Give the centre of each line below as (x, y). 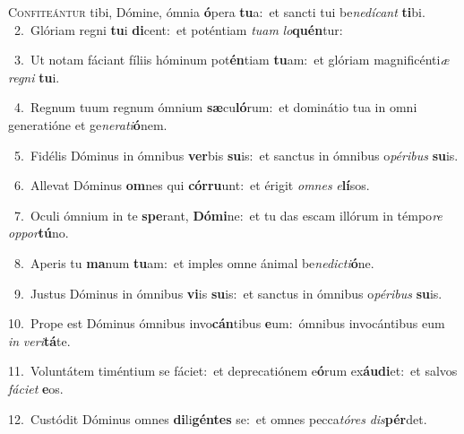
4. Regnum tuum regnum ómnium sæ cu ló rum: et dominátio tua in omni (215, 107)
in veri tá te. (39, 340)
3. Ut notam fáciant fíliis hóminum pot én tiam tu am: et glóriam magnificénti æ (232, 60)
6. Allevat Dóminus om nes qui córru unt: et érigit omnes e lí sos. (192, 185)
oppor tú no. (39, 233)
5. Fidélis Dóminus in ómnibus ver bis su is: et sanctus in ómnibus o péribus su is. (236, 155)
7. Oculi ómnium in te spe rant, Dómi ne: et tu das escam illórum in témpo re (228, 215)
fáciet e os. (36, 388)
